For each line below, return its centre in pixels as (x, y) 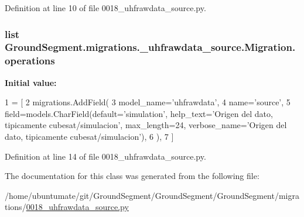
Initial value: (31, 82)
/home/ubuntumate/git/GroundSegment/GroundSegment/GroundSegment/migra (152, 195)
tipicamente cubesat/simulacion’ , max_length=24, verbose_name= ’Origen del (146, 125)
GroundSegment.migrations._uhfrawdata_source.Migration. (150, 47)
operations (30, 61)
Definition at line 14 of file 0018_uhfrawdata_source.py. (105, 156)
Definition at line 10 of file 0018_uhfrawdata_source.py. (105, 8)
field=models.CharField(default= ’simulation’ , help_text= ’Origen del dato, (139, 113)
